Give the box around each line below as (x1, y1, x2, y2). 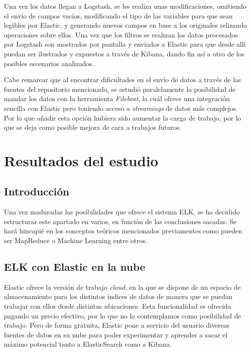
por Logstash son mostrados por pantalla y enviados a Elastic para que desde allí (4, 39, 246, 49)
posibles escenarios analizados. (4, 58, 94, 68)
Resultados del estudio (4, 150, 159, 170)
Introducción (4, 184, 70, 199)
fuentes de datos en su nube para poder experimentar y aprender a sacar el (4, 329, 228, 339)
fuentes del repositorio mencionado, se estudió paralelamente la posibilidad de (4, 84, 236, 94)
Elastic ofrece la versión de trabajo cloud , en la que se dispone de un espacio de (4, 282, 241, 292)
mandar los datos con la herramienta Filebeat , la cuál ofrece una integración (4, 93, 230, 104)
